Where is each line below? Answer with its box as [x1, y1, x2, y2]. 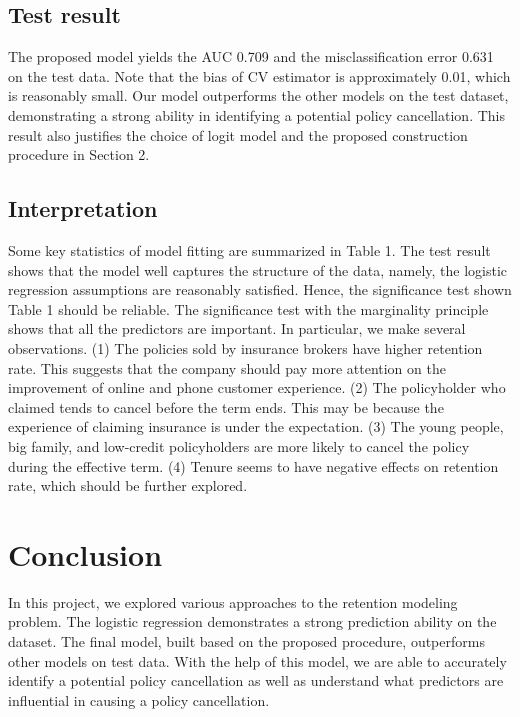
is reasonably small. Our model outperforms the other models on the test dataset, [8, 85, 509, 106]
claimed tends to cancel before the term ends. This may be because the [8, 396, 444, 417]
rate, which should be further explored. [8, 475, 248, 496]
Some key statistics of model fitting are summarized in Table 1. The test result [8, 239, 491, 260]
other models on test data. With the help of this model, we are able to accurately [8, 650, 507, 671]
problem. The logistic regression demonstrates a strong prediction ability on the [8, 611, 497, 632]
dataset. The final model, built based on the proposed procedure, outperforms [8, 631, 485, 651]
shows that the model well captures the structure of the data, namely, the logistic [8, 259, 508, 280]
